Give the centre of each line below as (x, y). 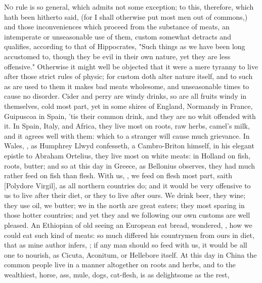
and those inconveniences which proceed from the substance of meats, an (117, 27)
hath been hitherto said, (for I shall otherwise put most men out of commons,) (126, 16)
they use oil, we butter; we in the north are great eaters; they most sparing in (124, 205)
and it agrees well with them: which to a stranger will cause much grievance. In (127, 135)
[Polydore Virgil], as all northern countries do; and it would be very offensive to (127, 185)
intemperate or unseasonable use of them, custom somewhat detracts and (118, 36)
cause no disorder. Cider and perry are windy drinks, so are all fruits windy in (125, 96)
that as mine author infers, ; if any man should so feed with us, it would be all (126, 245)
